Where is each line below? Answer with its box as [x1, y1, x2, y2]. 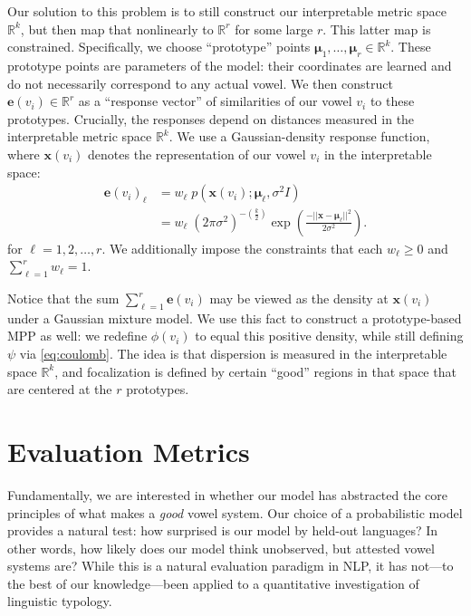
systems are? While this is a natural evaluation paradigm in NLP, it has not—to [7, 556, 454, 575]
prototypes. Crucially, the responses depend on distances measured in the [7, 109, 415, 128]
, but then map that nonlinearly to [20, 19, 214, 38]
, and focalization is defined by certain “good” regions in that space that [54, 361, 457, 380]
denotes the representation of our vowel [88, 144, 306, 163]
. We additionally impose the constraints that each [101, 238, 383, 257]
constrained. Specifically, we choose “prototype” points [7, 37, 311, 56]
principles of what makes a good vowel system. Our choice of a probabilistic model [7, 503, 463, 522]
